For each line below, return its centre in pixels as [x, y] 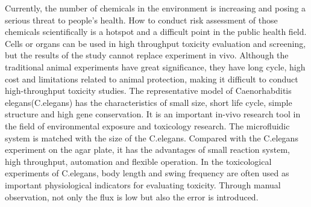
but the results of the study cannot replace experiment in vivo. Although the [147, 55]
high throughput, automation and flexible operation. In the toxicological [138, 161]
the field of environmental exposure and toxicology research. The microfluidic [147, 125]
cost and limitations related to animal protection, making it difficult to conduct [152, 79]
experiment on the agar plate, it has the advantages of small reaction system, [147, 150]
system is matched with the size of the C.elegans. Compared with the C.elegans [152, 137]
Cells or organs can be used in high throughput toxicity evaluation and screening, [155, 43]
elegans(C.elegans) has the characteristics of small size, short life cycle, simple [149, 102]
